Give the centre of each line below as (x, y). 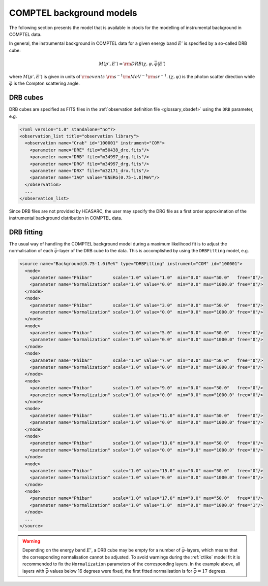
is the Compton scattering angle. (47, 83)
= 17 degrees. (212, 571)
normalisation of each (31, 251)
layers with (33, 571)
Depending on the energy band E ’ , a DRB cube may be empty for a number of (101, 550)
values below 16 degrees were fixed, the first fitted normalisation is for (121, 571)
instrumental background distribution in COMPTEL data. (66, 218)
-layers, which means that (211, 550)
